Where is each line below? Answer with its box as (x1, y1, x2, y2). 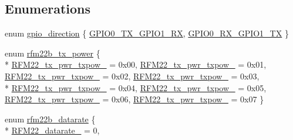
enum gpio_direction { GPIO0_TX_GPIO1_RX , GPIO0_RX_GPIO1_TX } (5, 27, 289, 39)
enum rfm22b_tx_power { (5, 46, 100, 59)
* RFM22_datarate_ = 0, (5, 124, 100, 136)
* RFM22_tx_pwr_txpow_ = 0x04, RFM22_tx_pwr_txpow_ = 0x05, (5, 81, 267, 94)
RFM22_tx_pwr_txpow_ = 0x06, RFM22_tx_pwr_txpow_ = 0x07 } (5, 93, 264, 105)
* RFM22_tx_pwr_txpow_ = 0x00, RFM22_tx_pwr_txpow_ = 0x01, (5, 58, 267, 71)
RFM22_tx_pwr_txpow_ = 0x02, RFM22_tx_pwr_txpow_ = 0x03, (5, 69, 260, 82)
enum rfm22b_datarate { (5, 112, 96, 125)
